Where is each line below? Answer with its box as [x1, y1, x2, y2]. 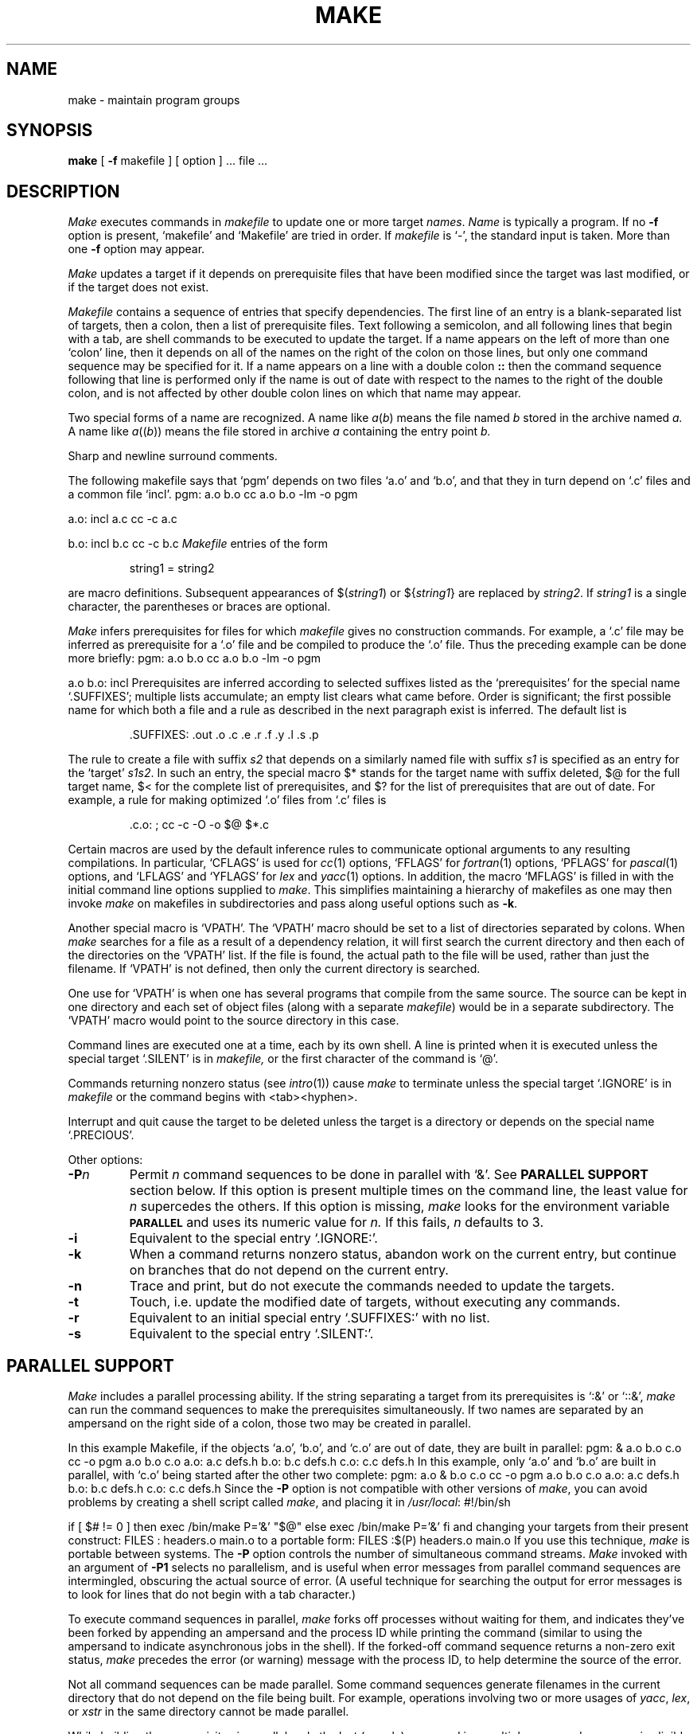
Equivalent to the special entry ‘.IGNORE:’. [129, 1230, 378, 1247]
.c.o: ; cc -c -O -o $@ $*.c [129, 818, 270, 832]
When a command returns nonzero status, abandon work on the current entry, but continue [129, 1246, 677, 1263]
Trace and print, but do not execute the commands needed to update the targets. [129, 1278, 615, 1295]
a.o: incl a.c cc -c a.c [68, 512, 177, 526]
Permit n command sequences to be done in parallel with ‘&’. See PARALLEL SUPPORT [129, 1166, 648, 1183]
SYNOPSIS [6, 120, 93, 141]
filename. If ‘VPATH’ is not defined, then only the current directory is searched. [68, 962, 481, 976]
